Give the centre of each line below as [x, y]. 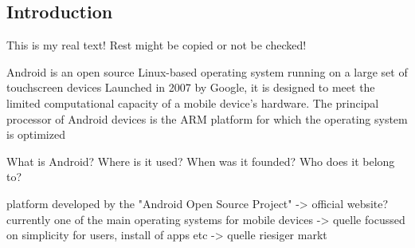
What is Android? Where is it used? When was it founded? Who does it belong [201, 161]
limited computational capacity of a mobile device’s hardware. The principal [193, 102]
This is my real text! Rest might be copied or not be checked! [157, 45]
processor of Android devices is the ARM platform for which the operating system [207, 118]
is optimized [36, 134]
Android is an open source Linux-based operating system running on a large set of [207, 71]
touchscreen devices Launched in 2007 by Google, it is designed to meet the [191, 87]
